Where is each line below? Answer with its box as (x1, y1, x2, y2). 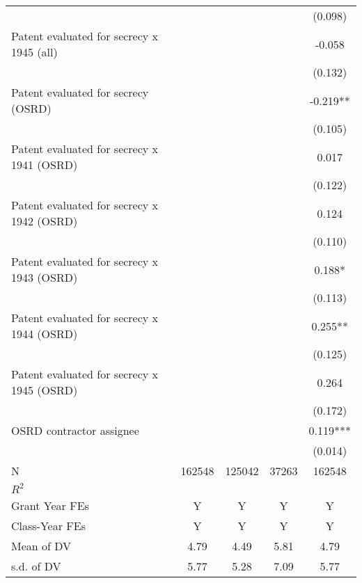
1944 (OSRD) (11, 326, 78, 342)
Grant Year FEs (11, 497, 89, 513)
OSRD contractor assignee (11, 422, 139, 438)
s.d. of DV (11, 558, 61, 574)
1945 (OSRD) (11, 382, 78, 398)
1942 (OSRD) (11, 213, 78, 229)
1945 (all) (11, 44, 58, 60)
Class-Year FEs (11, 518, 86, 534)
